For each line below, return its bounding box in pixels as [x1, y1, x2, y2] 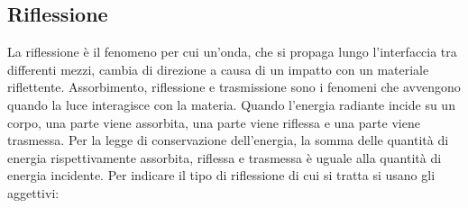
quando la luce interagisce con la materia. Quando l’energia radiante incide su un [7, 95, 455, 113]
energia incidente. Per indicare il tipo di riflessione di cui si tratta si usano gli [7, 166, 436, 185]
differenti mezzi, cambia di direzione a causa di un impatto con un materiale [7, 59, 429, 78]
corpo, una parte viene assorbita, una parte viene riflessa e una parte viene [7, 113, 420, 131]
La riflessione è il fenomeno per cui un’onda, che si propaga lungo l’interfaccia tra [7, 42, 457, 61]
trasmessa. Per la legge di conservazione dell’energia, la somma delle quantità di [7, 131, 449, 149]
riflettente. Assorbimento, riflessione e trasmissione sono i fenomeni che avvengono [7, 77, 461, 96]
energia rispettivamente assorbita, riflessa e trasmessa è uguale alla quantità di [7, 148, 442, 167]
